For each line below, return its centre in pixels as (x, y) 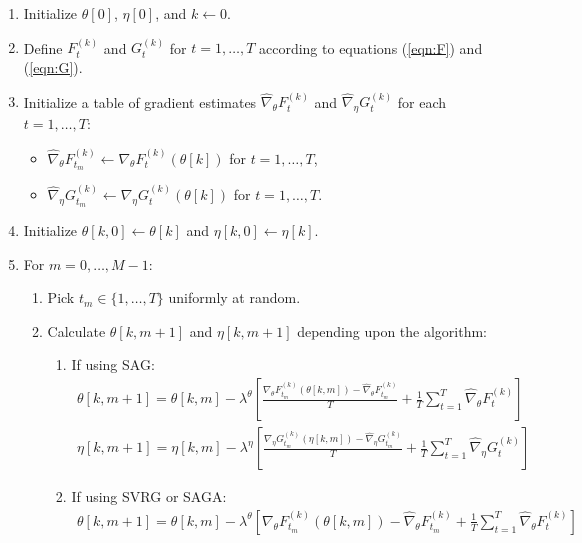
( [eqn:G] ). (53, 67)
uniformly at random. (234, 297)
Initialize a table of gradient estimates (140, 101)
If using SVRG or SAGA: (149, 496)
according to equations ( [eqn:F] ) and (370, 47)
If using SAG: (113, 364)
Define (43, 47)
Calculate (76, 330)
